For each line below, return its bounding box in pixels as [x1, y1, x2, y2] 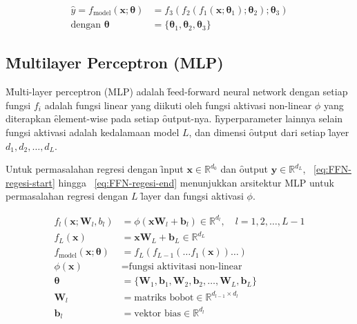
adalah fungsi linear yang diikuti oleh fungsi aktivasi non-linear [44, 97, 312, 112]
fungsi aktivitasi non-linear [128, 262, 242, 272]
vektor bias [134, 308, 182, 318]
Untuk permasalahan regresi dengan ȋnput [6, 162, 184, 176]
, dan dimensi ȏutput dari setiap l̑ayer [189, 125, 349, 140]
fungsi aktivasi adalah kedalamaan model [6, 125, 180, 140]
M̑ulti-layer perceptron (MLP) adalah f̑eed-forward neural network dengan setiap [6, 84, 348, 99]
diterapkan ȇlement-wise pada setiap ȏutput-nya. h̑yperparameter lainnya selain [6, 111, 343, 126]
